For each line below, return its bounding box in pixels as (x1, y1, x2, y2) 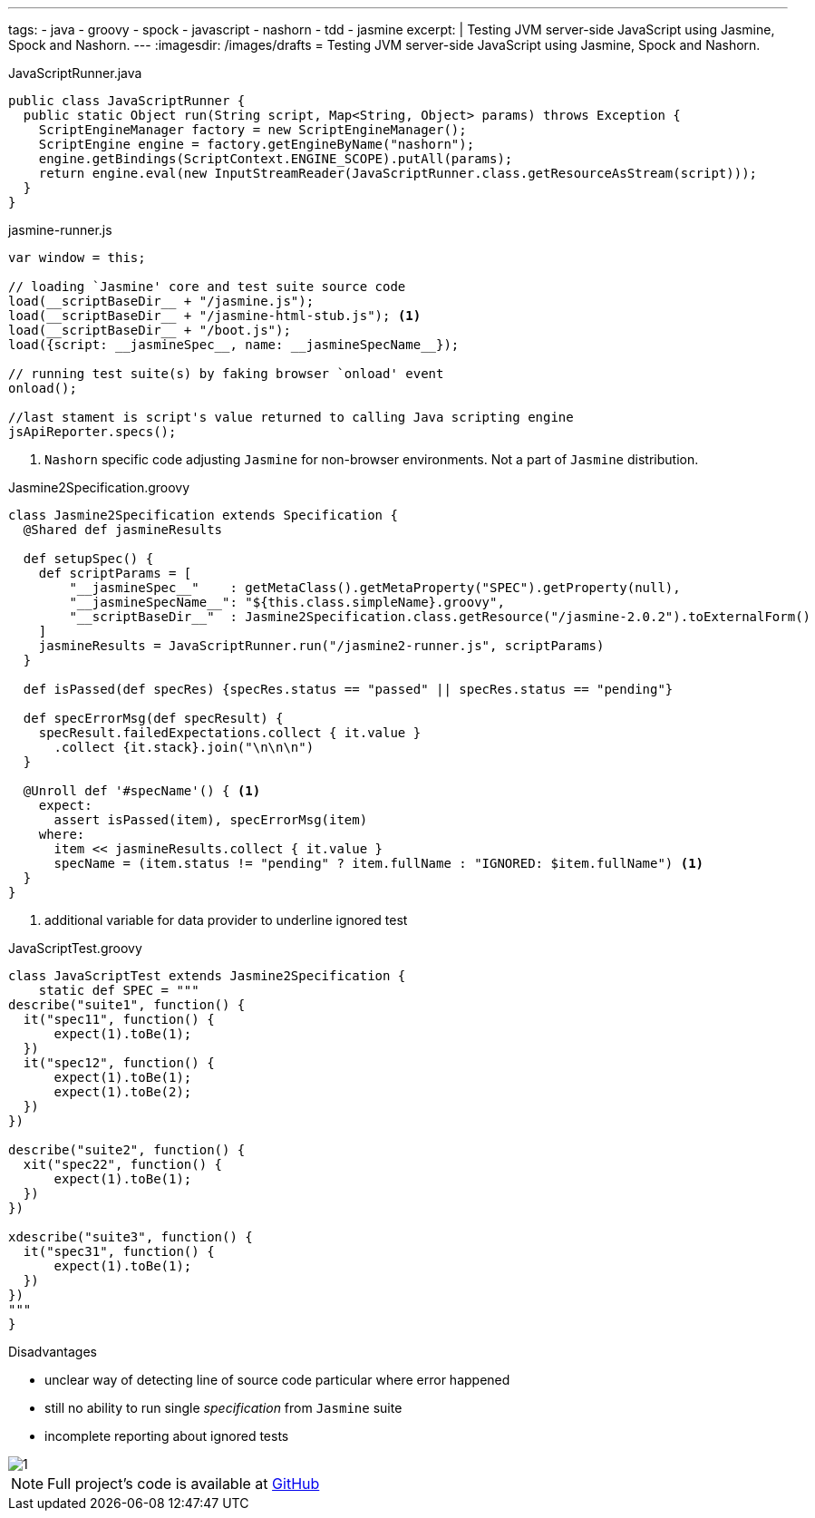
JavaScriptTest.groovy (8, 940, 142, 956)
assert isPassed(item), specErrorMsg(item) (53, 813, 368, 827)
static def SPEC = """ (38, 983, 199, 997)
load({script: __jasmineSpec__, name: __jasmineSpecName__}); (8, 337, 460, 352)
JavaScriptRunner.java (8, 65, 142, 81)
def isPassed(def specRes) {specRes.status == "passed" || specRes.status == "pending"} (23, 682, 674, 696)
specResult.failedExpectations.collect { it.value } (38, 725, 422, 740)
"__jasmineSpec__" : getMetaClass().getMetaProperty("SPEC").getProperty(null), (69, 580, 681, 595)
